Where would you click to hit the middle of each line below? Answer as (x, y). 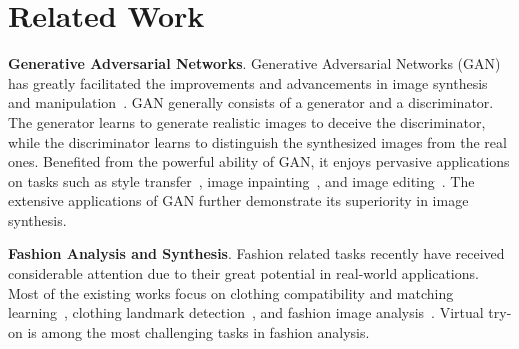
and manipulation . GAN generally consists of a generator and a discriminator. (251, 102)
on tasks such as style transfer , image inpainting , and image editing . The (241, 180)
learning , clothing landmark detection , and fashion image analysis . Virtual (246, 312)
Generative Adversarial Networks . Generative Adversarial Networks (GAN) (254, 63)
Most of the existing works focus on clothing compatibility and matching (231, 292)
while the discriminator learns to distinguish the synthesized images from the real (257, 141)
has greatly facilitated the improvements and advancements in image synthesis (248, 82)
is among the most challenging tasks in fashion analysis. (198, 331)
